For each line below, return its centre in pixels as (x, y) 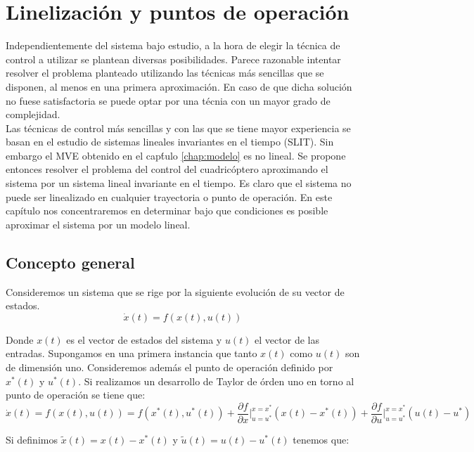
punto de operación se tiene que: (76, 395)
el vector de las (287, 339)
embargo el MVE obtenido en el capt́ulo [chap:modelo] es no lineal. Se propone (176, 155)
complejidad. (33, 114)
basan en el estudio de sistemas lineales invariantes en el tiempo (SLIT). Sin (170, 142)
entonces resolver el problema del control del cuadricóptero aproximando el (167, 169)
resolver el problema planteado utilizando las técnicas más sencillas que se (165, 73)
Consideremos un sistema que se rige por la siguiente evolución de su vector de (175, 291)
